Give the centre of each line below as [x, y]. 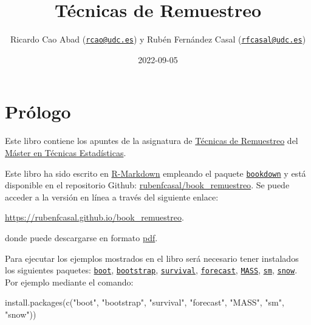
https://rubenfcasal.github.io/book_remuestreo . [94, 217]
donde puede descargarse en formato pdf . [81, 237]
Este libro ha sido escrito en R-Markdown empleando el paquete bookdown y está [155, 173]
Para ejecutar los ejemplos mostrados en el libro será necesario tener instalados [152, 258]
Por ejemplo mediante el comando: [69, 282]
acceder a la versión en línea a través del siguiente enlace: [112, 197]
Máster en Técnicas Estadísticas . [66, 152]
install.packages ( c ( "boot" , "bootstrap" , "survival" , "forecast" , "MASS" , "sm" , [145, 302]
